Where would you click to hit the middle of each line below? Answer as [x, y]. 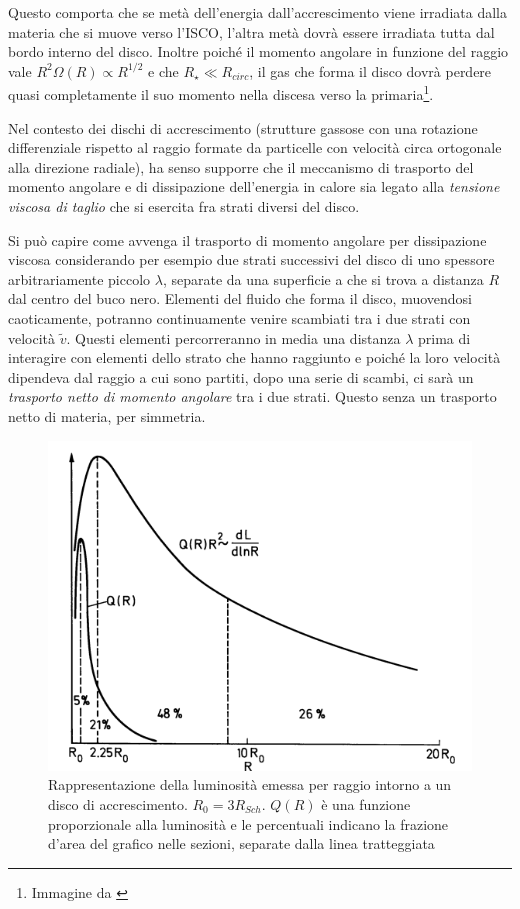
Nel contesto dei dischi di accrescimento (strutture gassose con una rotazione [243, 127]
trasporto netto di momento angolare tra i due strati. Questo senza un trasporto [252, 396]
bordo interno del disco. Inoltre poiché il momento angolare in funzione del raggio [258, 51]
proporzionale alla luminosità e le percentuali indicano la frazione [248, 823]
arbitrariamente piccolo [79, 278]
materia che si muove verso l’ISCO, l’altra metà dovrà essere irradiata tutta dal [251, 31]
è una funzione [366, 803]
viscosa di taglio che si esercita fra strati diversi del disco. [184, 206]
